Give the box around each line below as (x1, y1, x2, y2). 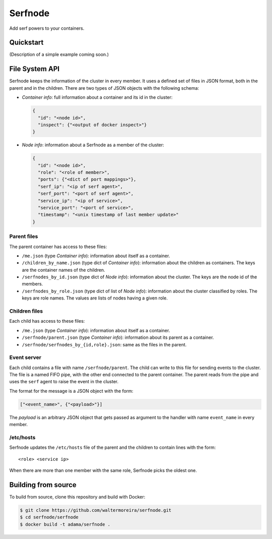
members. (22, 281, 43, 287)
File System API (9, 65, 60, 73)
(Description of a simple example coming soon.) (9, 51, 109, 57)
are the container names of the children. (22, 267, 105, 273)
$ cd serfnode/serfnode (20, 514, 79, 520)
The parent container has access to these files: (9, 244, 107, 250)
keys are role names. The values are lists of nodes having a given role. (22, 295, 168, 301)
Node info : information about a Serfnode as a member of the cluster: (22, 142, 165, 148)
